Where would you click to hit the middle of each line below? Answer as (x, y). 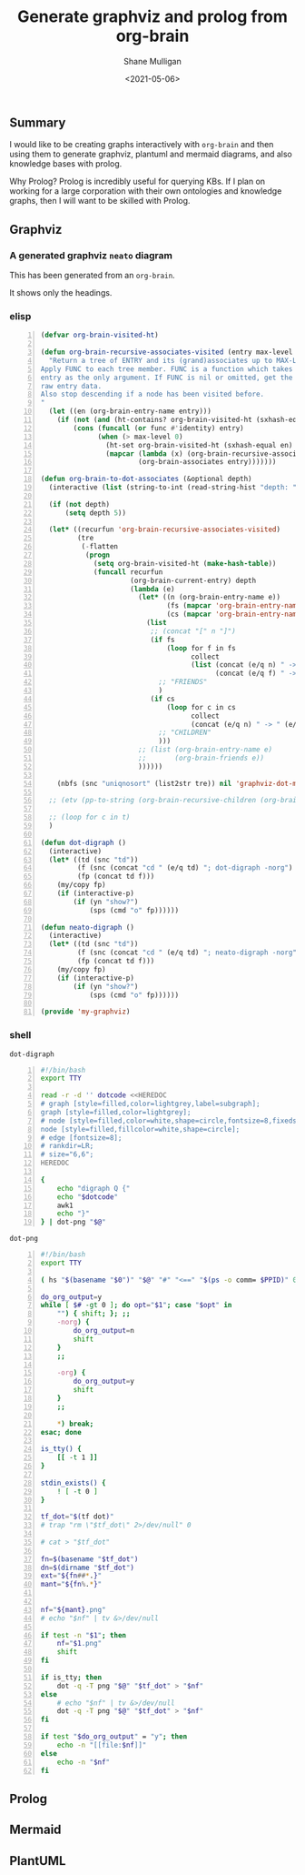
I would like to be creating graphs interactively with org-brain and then (142, 145)
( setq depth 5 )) (96, 513)
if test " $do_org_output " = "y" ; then (114, 1737)
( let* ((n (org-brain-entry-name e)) (209, 598)
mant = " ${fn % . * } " (71, 1585)
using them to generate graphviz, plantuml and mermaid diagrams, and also (151, 154)
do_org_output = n (103, 1331)
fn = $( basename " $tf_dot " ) (89, 1559)
